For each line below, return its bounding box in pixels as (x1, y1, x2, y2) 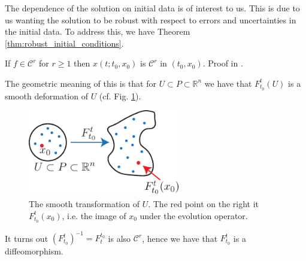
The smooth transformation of (29, 198, 140, 210)
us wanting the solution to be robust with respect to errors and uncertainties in (5, 13, 296, 26)
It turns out (5, 232, 49, 244)
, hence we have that (142, 232, 218, 244)
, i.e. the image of (62, 209, 126, 221)
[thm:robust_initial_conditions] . (5, 37, 124, 49)
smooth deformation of (5, 89, 88, 102)
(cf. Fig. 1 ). (99, 89, 141, 102)
